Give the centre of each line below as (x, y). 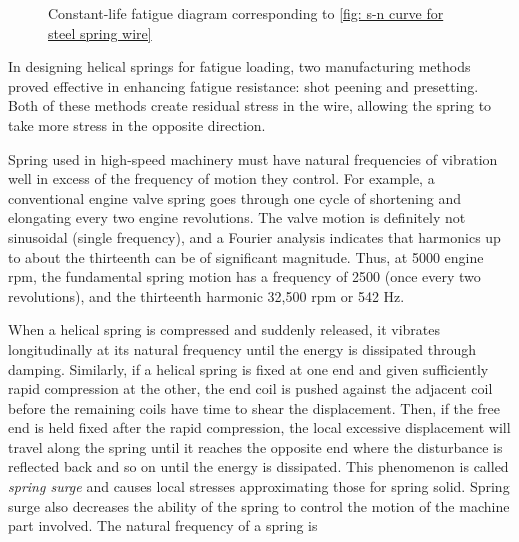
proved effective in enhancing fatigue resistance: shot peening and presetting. (243, 85)
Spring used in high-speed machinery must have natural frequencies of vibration (253, 158)
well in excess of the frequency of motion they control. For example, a (221, 178)
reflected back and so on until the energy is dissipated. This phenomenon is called (258, 466)
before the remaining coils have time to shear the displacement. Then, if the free (254, 407)
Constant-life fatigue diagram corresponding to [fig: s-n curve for (246, 13)
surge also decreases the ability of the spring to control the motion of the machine (259, 505)
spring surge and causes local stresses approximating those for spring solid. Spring (259, 486)
